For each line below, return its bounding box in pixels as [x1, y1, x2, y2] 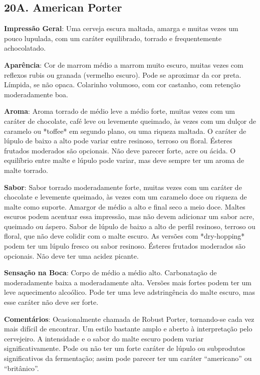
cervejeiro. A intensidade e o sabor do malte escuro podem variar [4, 333, 204, 343]
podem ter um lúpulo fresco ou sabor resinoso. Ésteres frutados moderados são [4, 241, 245, 251]
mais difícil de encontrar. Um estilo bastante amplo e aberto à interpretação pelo [4, 323, 252, 334]
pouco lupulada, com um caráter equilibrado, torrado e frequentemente [4, 33, 222, 43]
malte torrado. [4, 164, 48, 175]
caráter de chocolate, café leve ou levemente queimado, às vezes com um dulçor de [4, 115, 256, 126]
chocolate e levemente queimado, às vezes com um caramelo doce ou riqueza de [4, 192, 247, 202]
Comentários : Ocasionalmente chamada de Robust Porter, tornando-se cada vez [4, 313, 254, 324]
